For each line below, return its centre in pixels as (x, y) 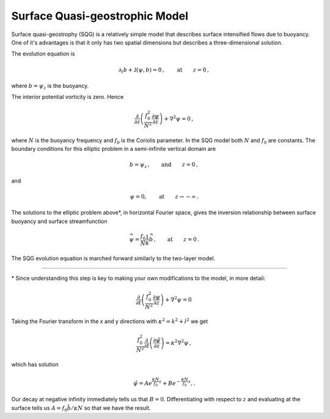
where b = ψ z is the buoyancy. (50, 87)
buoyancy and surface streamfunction (59, 221)
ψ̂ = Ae (143, 384)
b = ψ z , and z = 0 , (163, 166)
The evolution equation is (43, 54)
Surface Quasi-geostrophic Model (100, 16)
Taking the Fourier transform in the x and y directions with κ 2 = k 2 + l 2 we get (110, 321)
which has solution (35, 365)
